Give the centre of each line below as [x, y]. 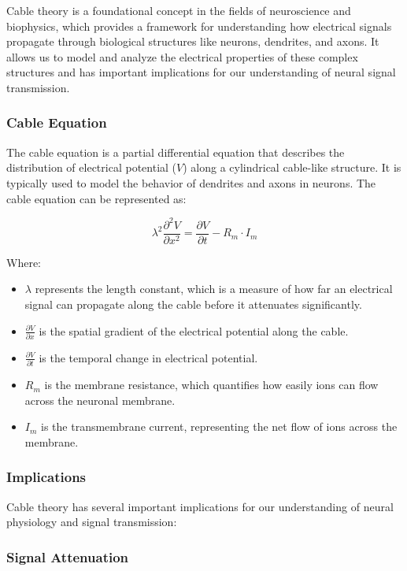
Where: [24, 262]
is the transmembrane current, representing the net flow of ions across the [219, 426]
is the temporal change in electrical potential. [148, 357]
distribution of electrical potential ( [92, 167]
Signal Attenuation [68, 556]
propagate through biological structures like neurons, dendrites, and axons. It [193, 41]
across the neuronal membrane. [100, 400]
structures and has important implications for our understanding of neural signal [201, 72]
